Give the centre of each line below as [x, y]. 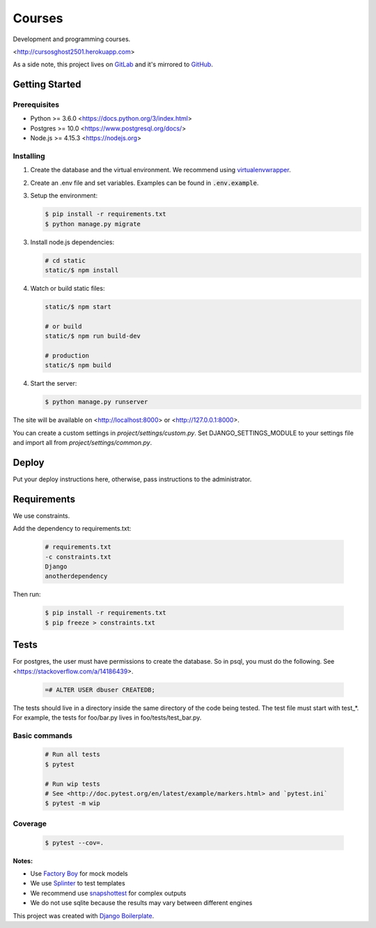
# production [67, 355]
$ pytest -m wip [73, 803]
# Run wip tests [73, 784]
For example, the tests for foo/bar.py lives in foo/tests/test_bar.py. [107, 717]
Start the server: [54, 383]
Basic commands [43, 736]
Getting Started [47, 85]
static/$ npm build [78, 365]
